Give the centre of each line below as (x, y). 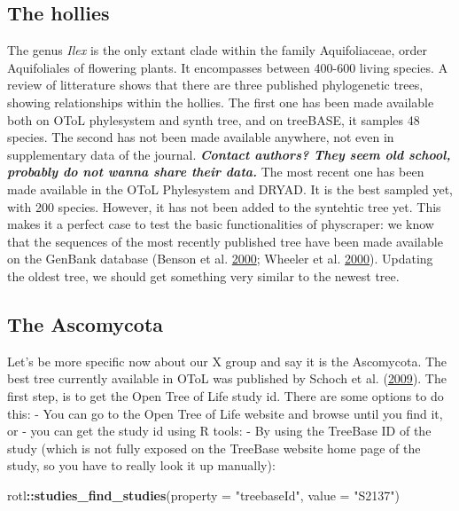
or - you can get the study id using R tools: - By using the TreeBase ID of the (219, 431)
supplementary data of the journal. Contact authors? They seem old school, (229, 154)
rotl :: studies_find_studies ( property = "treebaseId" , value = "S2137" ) (203, 495)
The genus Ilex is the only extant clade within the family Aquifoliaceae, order (218, 50)
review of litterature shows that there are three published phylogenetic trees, (215, 85)
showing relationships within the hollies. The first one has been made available (221, 102)
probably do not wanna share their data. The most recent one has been (216, 172)
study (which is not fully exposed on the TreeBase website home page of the (214, 448)
